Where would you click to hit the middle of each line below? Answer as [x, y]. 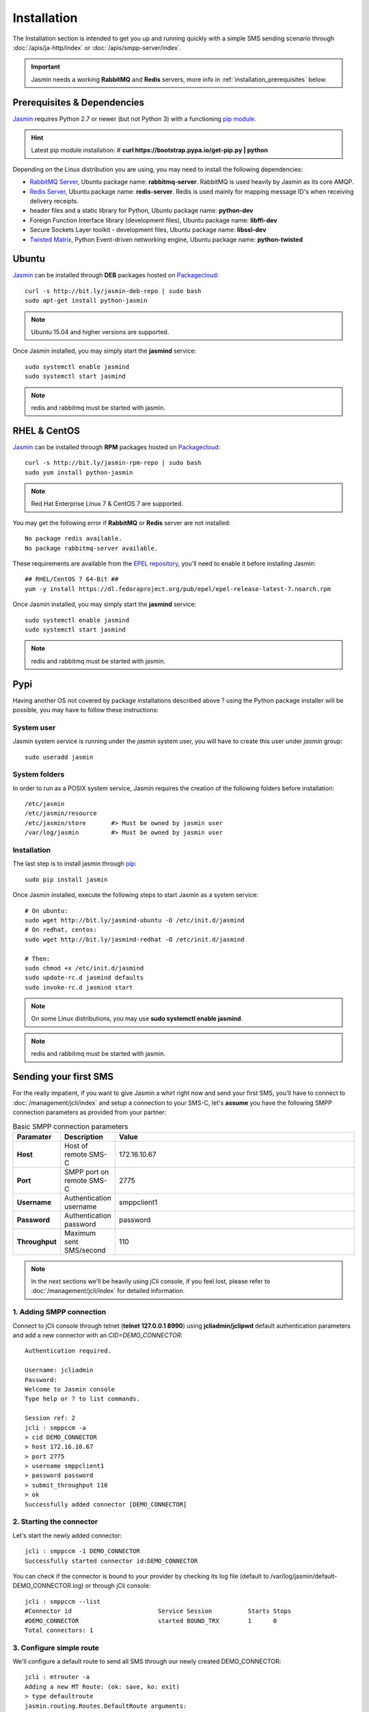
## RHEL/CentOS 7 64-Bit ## [72, 579]
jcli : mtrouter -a [57, 1677]
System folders [39, 775]
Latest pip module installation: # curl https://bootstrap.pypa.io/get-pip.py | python [150, 150]
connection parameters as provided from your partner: [90, 1112]
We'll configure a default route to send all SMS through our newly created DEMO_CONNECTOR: [147, 1661]
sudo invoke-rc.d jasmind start [79, 987]
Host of [76, 1146]
